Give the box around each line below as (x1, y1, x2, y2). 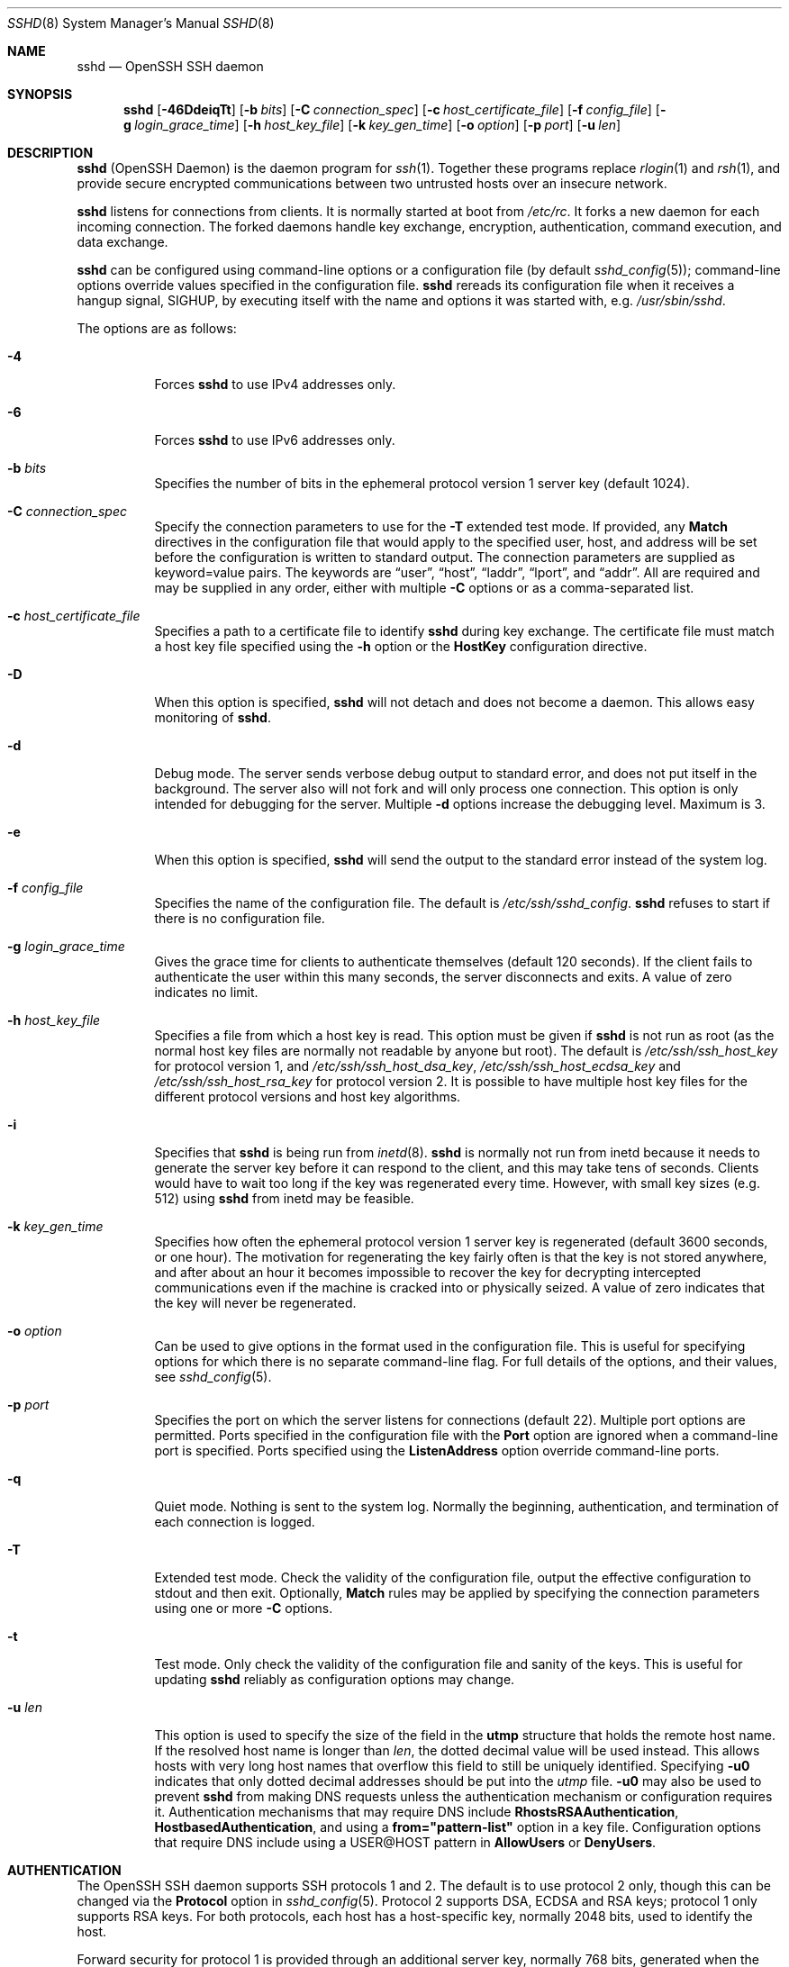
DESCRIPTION (7, 145, 94, 160)
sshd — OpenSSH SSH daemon (77, 59, 264, 74)
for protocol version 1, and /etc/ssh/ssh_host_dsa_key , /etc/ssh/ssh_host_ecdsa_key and (154, 1058, 681, 1074)
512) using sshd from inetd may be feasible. (154, 1191, 414, 1206)
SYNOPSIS (7, 86, 73, 102)
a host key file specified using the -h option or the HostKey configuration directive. (154, 639, 648, 654)
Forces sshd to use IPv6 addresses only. (154, 432, 395, 448)
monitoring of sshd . (154, 710, 271, 725)
